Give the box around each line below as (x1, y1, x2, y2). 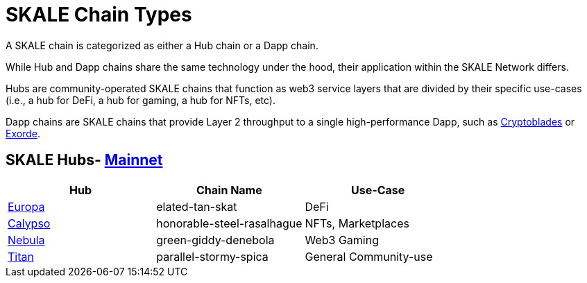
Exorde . (6, 127, 40, 139)
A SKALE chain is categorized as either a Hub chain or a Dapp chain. (6, 39, 318, 51)
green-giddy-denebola (156, 232, 275, 247)
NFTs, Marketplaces (305, 216, 409, 230)
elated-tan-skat (156, 199, 237, 214)
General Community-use (305, 249, 433, 264)
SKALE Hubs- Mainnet (6, 151, 163, 169)
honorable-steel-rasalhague (156, 216, 303, 230)
